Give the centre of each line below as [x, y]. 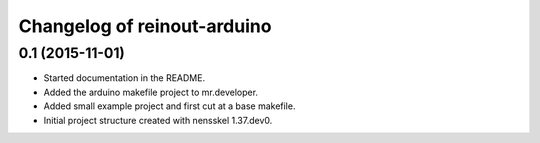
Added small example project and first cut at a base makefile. [169, 106]
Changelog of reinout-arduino [145, 26]
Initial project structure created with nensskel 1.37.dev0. [158, 120]
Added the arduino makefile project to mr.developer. [151, 92]
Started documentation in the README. [124, 78]
